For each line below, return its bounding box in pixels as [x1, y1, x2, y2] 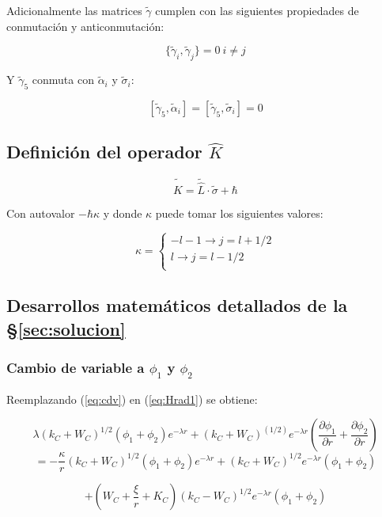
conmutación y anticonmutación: [6, 17, 165, 34]
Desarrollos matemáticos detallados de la [6, 293, 348, 317]
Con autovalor [6, 204, 75, 221]
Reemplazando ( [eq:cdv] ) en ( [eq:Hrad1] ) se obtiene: [6, 390, 258, 407]
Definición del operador [6, 139, 202, 164]
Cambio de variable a [6, 357, 145, 377]
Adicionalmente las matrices [6, 2, 142, 18]
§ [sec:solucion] [6, 316, 126, 340]
